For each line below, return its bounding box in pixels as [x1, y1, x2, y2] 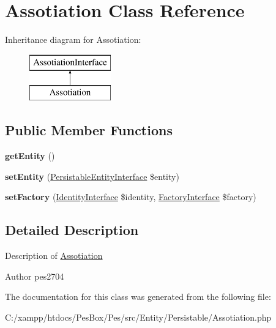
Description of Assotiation [5, 249, 103, 262]
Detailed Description [5, 220, 139, 239]
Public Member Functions [5, 121, 173, 140]
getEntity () [5, 149, 55, 162]
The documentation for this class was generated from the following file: [5, 290, 271, 303]
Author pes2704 [5, 269, 64, 282]
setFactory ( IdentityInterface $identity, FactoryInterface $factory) [5, 190, 256, 203]
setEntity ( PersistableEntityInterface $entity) [5, 170, 179, 182]
